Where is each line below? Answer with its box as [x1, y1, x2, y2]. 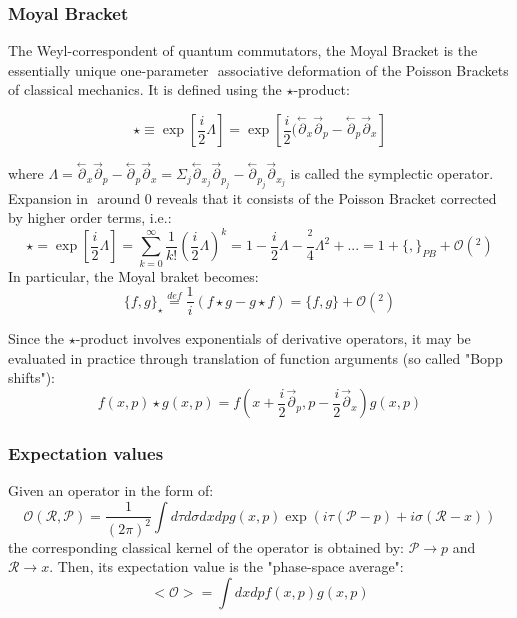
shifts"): [8, 367, 56, 388]
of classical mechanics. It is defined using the [8, 79, 282, 100]
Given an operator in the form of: [8, 480, 214, 501]
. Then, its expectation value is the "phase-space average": [49, 556, 404, 577]
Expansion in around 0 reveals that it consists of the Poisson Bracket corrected [8, 187, 497, 208]
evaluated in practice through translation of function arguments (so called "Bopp [8, 347, 503, 368]
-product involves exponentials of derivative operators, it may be [75, 328, 471, 349]
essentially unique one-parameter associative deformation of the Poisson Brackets [8, 59, 509, 80]
